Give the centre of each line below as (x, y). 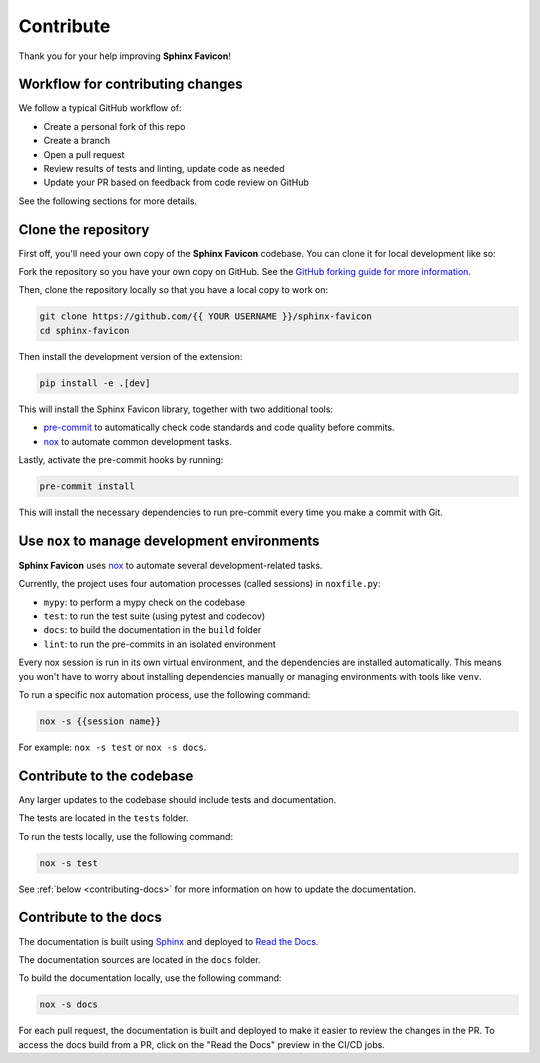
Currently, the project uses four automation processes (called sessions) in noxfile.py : (199, 584)
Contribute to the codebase (106, 775)
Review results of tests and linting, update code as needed (164, 169)
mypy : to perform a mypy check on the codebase (144, 602)
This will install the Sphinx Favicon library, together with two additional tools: (176, 409)
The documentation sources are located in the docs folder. (139, 959)
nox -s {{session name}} (100, 721)
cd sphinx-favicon (84, 330)
